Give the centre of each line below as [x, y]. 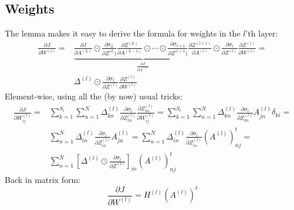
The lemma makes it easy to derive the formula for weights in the [123, 33]
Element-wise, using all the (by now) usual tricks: [94, 96]
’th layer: [262, 33]
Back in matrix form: [43, 179]
